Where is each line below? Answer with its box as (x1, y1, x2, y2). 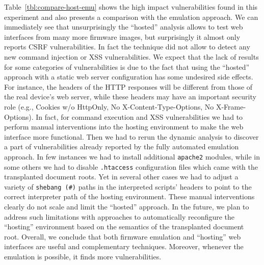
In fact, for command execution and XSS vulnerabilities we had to (36, 111, 243, 122)
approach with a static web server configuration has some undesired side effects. (4, 71, 253, 82)
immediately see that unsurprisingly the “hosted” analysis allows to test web (4, 21, 243, 32)
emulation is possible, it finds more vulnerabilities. (4, 251, 162, 262)
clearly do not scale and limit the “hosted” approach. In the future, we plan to (4, 201, 249, 212)
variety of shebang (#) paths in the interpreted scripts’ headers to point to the (4, 181, 252, 192)
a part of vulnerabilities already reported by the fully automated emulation (4, 141, 239, 152)
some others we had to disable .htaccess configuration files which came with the (4, 161, 258, 172)
